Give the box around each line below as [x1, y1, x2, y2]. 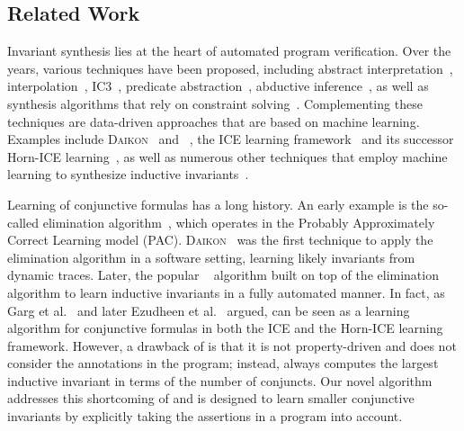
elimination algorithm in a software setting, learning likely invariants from [7, 247, 415, 266]
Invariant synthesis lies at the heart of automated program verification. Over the [7, 41, 451, 60]
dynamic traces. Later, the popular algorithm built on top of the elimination [7, 265, 439, 284]
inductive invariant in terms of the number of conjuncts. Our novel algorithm [7, 371, 433, 390]
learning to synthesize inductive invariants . [7, 165, 249, 184]
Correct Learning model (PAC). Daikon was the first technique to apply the [7, 230, 433, 249]
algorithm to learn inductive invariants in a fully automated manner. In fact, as [7, 283, 445, 301]
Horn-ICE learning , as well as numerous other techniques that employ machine [7, 147, 448, 166]
